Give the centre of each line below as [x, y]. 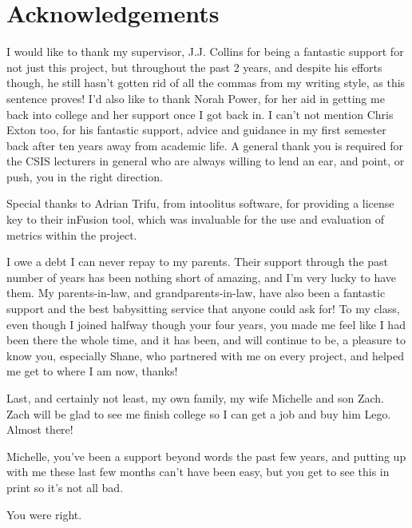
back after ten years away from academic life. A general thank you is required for [205, 145]
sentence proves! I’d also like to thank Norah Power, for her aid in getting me [196, 98]
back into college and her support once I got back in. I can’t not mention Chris [200, 114]
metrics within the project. [72, 234]
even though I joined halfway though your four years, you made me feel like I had [206, 324]
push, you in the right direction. [85, 176]
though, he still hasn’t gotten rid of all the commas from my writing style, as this [206, 83]
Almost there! [40, 429]
